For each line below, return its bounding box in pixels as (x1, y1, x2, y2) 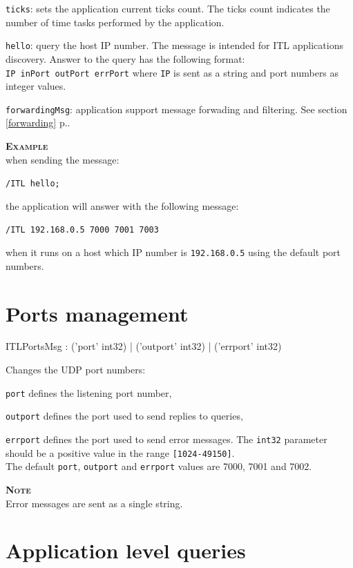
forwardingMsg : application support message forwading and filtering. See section (6, 101, 347, 116)
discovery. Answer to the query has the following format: (6, 51, 245, 66)
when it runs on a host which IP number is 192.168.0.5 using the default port (6, 245, 341, 259)
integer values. (6, 79, 66, 93)
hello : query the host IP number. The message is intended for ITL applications (6, 38, 343, 52)
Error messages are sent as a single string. (6, 496, 183, 510)
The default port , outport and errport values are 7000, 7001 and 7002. (6, 459, 312, 473)
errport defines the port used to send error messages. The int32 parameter (6, 431, 327, 446)
